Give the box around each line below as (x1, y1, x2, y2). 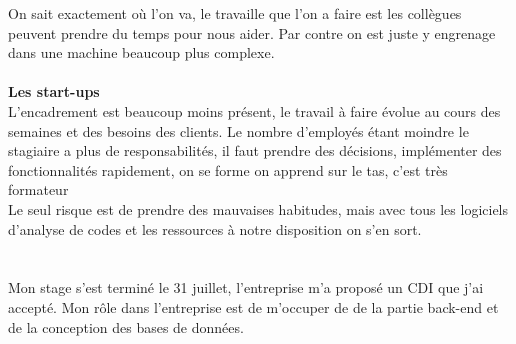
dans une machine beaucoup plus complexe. (8, 42, 275, 63)
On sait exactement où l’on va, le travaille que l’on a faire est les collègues (8, 3, 462, 23)
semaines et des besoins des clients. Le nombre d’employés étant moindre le (8, 120, 469, 141)
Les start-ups (8, 81, 100, 102)
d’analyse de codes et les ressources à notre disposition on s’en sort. (8, 218, 422, 239)
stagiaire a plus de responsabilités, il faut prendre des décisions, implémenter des (8, 140, 502, 161)
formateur (8, 179, 69, 200)
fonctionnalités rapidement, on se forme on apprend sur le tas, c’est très (8, 159, 448, 180)
